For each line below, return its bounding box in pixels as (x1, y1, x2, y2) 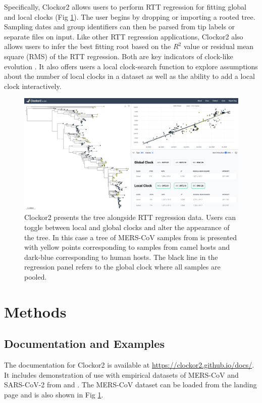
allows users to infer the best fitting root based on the (4, 41, 171, 52)
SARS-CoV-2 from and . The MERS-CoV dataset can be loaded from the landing (4, 379, 257, 390)
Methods (4, 301, 67, 322)
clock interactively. (4, 80, 62, 91)
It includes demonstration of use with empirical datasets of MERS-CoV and (4, 369, 239, 380)
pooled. (24, 272, 47, 282)
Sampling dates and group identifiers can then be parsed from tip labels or (4, 21, 235, 32)
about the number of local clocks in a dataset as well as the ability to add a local (4, 71, 255, 81)
